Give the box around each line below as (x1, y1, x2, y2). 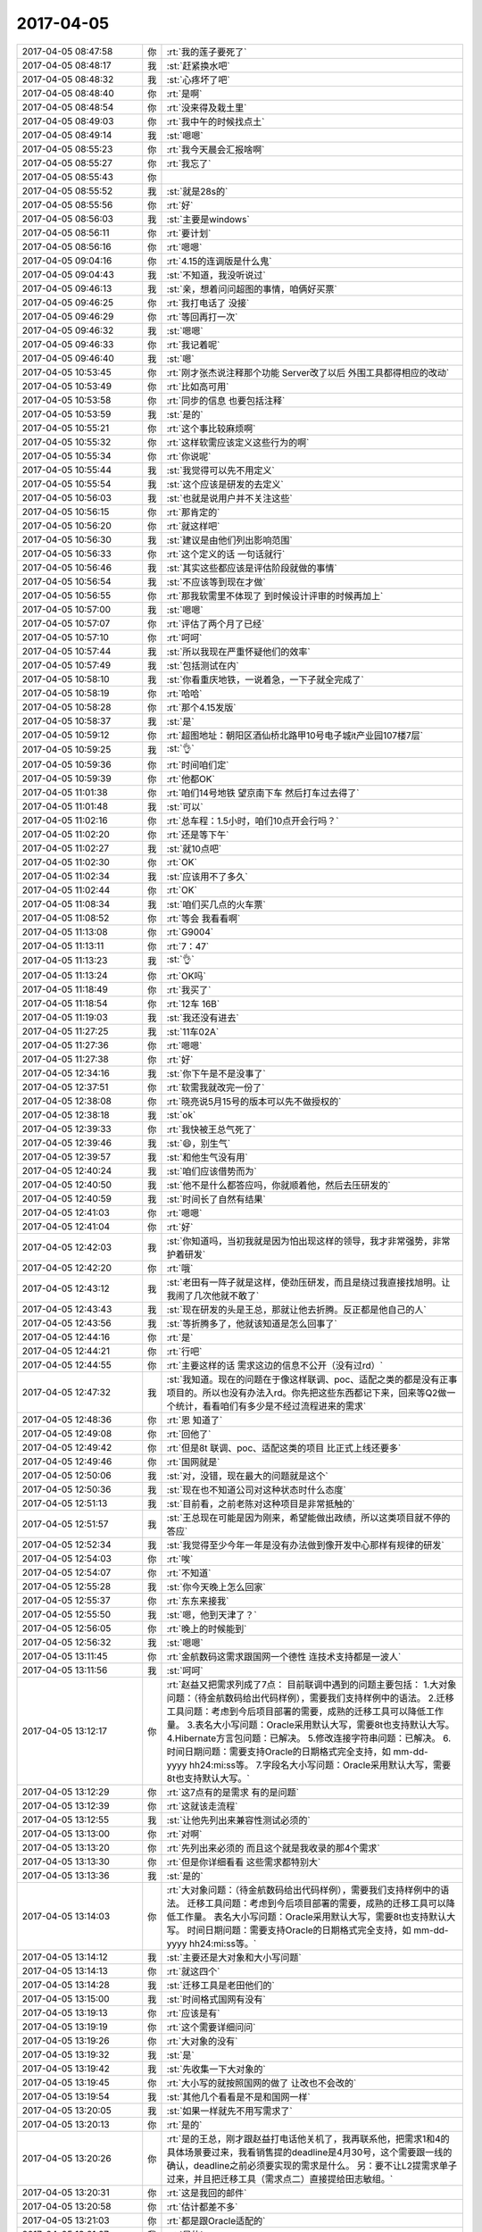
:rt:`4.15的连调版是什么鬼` (166, 254, 272, 267)
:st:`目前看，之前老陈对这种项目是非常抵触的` (166, 1497, 356, 1510)
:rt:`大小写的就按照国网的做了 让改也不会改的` (166, 2077, 357, 2089)
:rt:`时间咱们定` (166, 759, 229, 771)
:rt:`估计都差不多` (166, 2201, 238, 2213)
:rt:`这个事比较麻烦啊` (166, 422, 256, 435)
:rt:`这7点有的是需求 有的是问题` (166, 1786, 299, 1798)
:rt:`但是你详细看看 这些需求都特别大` (166, 1855, 321, 1868)
